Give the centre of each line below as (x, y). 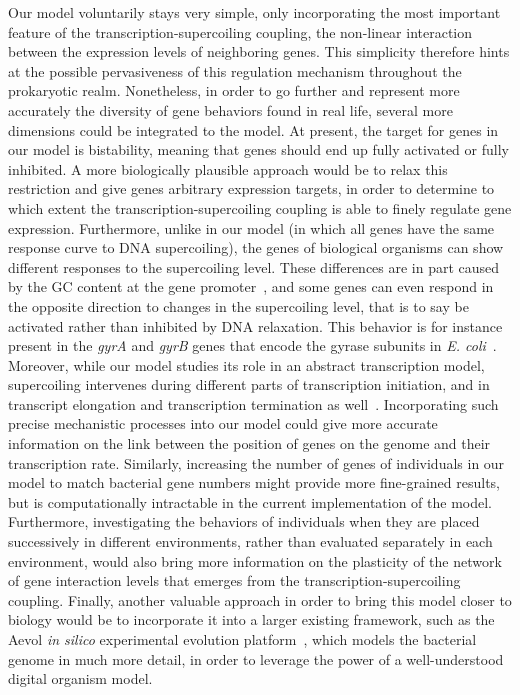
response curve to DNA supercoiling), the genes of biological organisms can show (256, 247)
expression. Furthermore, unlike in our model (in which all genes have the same (251, 227)
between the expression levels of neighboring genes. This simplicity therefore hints (259, 51)
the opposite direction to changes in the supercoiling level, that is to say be (238, 305)
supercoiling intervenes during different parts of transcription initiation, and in (249, 384)
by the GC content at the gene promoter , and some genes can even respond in (251, 286)
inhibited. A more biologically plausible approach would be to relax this (228, 168)
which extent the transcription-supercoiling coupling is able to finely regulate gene (260, 207)
